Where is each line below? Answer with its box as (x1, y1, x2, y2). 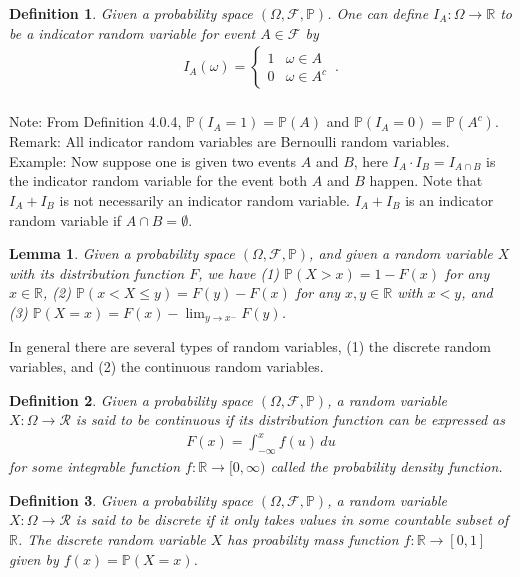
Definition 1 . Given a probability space (9, 3, 253, 23)
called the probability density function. (270, 456, 503, 477)
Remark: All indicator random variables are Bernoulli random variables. (9, 131, 450, 152)
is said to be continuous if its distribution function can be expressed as (75, 409, 505, 430)
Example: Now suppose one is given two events (9, 150, 297, 171)
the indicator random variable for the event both (9, 170, 308, 191)
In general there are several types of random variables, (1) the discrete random (9, 336, 492, 357)
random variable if (9, 209, 122, 230)
